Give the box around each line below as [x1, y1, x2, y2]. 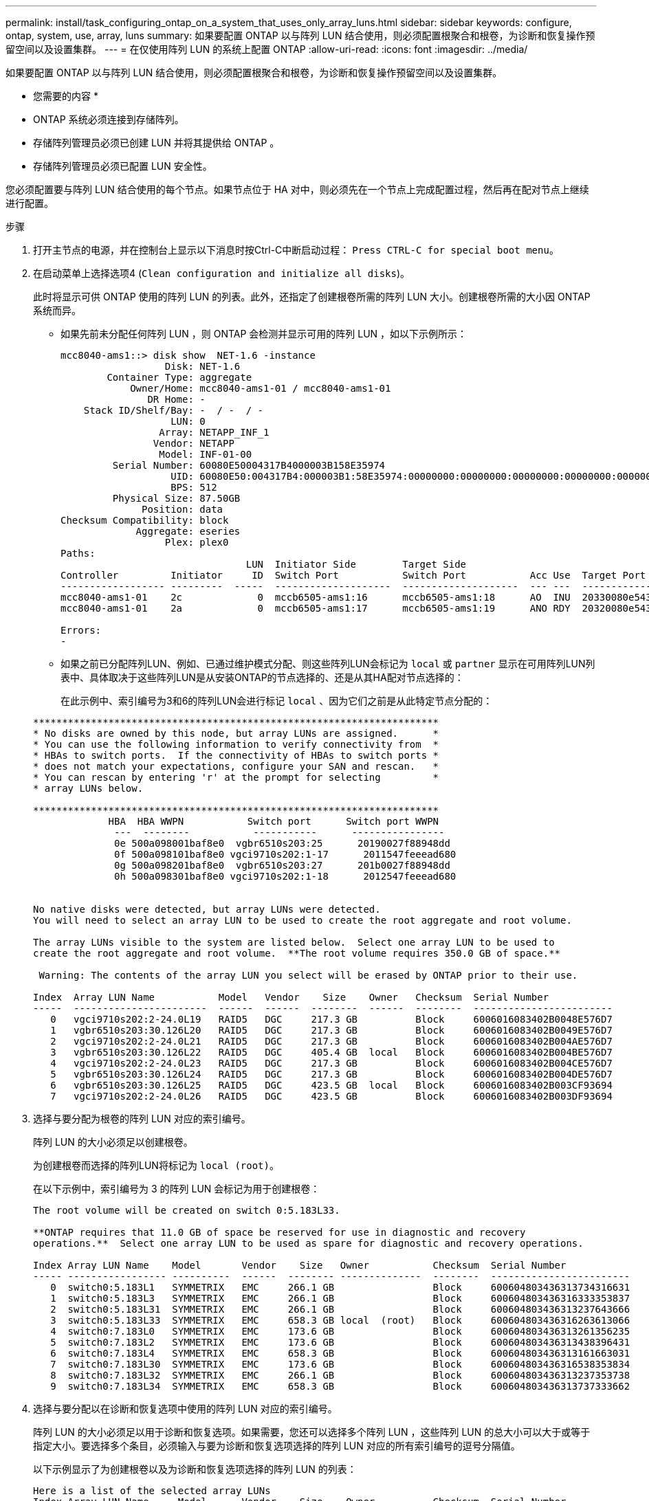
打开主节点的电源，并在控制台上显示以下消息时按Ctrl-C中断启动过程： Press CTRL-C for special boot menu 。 [33, 244, 559, 256]
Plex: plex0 [164, 537, 229, 548]
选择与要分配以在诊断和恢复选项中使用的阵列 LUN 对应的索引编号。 [33, 1403, 338, 1414]
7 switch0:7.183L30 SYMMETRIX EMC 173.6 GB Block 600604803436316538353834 [50, 1359, 630, 1370]
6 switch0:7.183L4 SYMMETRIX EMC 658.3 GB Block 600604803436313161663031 [50, 1348, 630, 1359]
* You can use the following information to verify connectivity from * [33, 739, 439, 750]
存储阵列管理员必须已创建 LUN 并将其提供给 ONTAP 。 [33, 137, 280, 148]
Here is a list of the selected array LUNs [33, 1485, 271, 1496]
